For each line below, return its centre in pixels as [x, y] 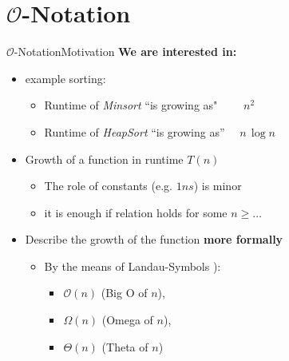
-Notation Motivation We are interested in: [125, 52]
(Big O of [124, 293]
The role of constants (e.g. [108, 186]
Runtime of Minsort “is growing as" [131, 105]
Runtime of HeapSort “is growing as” [135, 131]
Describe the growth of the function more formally [154, 239]
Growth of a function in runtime [104, 159]
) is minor [218, 186]
